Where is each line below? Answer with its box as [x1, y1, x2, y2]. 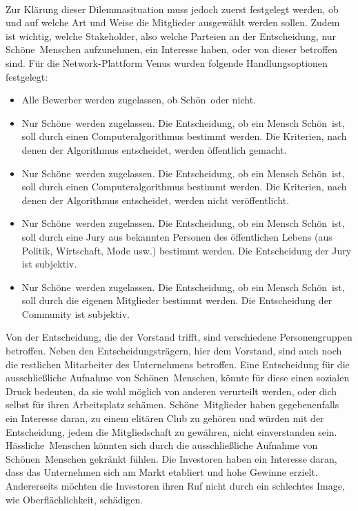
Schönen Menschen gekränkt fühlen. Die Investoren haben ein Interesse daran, [6, 451, 337, 465]
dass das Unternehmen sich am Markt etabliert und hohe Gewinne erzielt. [6, 465, 318, 479]
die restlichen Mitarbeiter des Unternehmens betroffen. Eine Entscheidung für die [6, 357, 350, 371]
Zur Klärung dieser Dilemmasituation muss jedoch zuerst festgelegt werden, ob [6, 1, 339, 16]
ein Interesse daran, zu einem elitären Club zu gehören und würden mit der [6, 411, 324, 425]
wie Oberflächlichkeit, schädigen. [6, 492, 143, 506]
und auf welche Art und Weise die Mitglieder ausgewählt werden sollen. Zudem [6, 15, 340, 30]
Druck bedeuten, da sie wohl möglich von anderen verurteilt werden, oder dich [6, 383, 337, 398]
